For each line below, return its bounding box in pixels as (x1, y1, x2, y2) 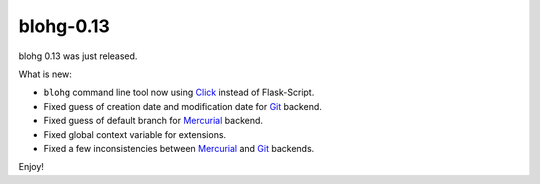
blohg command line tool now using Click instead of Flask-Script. (43, 86, 315, 99)
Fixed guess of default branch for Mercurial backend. (43, 115, 264, 127)
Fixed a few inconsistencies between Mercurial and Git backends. (43, 142, 315, 154)
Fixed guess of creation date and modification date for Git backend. (43, 100, 322, 112)
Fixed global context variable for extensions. (43, 128, 227, 140)
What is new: (18, 68, 72, 80)
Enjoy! (18, 161, 45, 173)
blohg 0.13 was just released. (18, 50, 138, 62)
